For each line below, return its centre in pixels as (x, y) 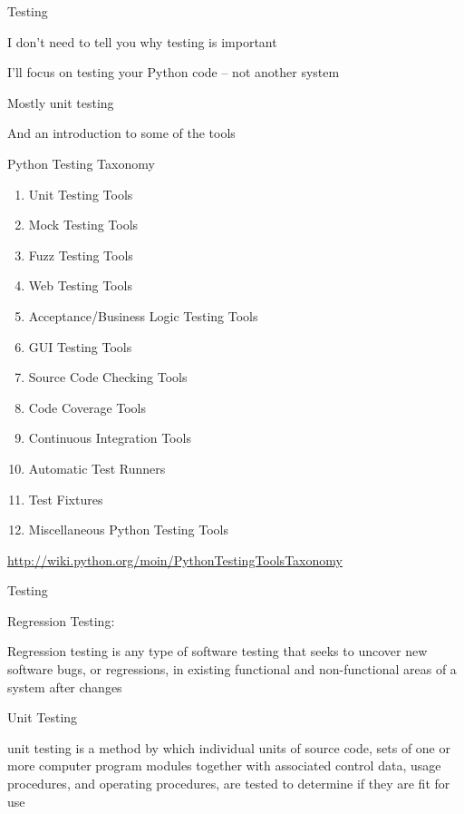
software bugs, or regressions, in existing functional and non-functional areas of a (232, 669)
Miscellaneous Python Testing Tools (129, 530)
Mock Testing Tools (83, 225)
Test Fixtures (66, 499)
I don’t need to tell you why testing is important (142, 41)
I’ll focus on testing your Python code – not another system (174, 72)
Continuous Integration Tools (110, 438)
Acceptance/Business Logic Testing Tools (143, 315)
